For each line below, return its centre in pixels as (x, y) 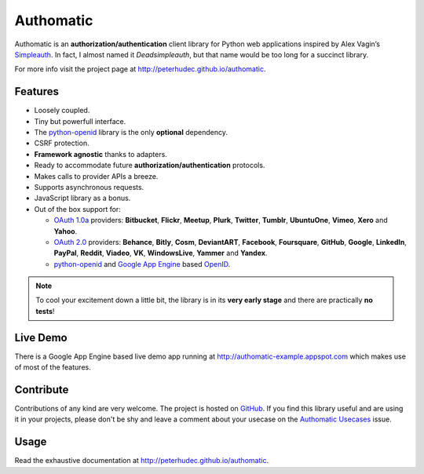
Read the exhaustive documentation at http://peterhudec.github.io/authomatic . (142, 461)
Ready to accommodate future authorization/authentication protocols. (150, 166)
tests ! (45, 311)
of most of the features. (53, 367)
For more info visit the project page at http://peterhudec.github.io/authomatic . (140, 69)
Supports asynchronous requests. (89, 187)
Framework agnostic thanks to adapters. (101, 154)
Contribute (42, 390)
